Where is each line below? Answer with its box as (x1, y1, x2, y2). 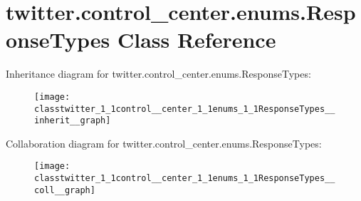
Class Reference (117, 25, 276, 54)
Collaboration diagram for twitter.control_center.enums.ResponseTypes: (6, 135, 322, 150)
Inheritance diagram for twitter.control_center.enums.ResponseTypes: (6, 66, 311, 81)
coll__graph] (34, 185, 95, 195)
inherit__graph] (34, 115, 111, 126)
